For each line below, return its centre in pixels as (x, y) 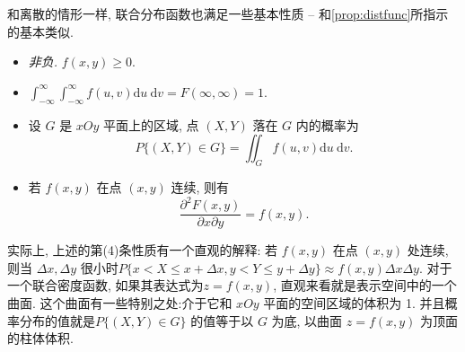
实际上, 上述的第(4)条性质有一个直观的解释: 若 (142, 250)
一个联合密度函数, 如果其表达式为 (105, 285)
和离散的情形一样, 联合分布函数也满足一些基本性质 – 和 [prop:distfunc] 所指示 (228, 13)
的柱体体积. (40, 338)
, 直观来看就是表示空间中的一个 (365, 285)
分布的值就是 (57, 320)
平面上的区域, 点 (151, 124)
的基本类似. (40, 31)
